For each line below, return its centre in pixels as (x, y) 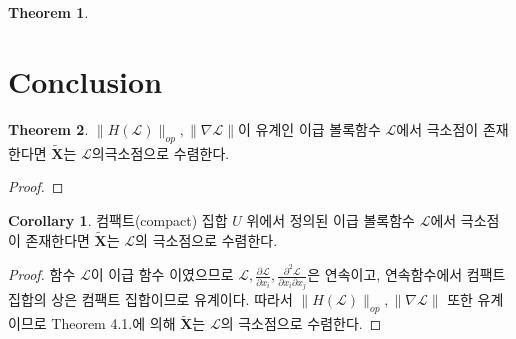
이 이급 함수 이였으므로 (162, 274)
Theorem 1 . (48, 12)
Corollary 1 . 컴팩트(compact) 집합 (118, 219)
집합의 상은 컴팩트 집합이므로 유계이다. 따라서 (150, 299)
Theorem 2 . (48, 128)
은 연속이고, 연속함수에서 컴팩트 (406, 274)
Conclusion (85, 80)
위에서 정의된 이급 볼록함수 (330, 219)
